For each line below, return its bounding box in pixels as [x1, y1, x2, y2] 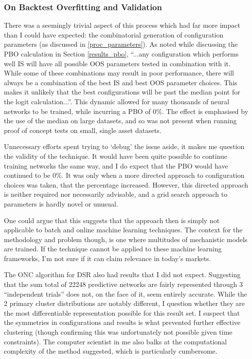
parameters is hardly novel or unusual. [4, 198, 118, 208]
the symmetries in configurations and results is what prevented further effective [4, 317, 241, 327]
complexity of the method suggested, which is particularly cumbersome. [4, 346, 217, 356]
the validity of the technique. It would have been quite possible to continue [4, 151, 228, 161]
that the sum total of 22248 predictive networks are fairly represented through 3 [4, 279, 243, 289]
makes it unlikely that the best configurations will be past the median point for [4, 87, 240, 97]
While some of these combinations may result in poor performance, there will [4, 68, 234, 78]
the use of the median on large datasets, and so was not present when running [4, 115, 237, 126]
